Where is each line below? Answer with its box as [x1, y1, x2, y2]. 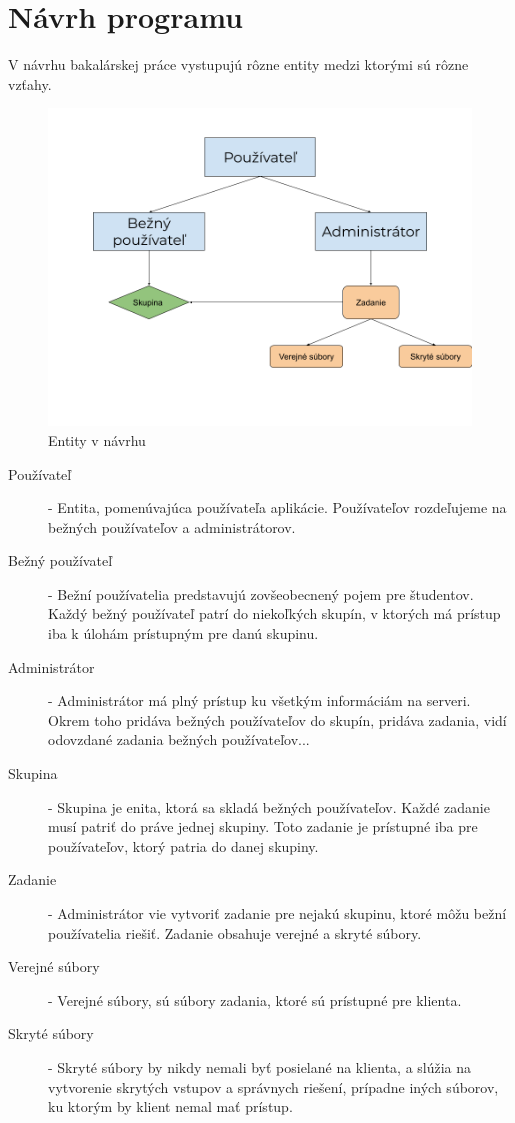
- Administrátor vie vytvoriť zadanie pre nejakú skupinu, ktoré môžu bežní [48, 903, 507, 923]
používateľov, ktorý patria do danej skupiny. [48, 835, 319, 856]
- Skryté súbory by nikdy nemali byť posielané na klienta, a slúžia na [48, 1056, 472, 1077]
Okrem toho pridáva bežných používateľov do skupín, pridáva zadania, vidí [48, 709, 507, 730]
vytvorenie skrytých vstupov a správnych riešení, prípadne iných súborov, [48, 1076, 499, 1097]
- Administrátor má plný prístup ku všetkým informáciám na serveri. [48, 690, 471, 711]
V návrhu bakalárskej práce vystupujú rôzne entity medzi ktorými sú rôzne [8, 54, 469, 75]
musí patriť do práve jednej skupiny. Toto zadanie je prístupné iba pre [48, 816, 478, 837]
